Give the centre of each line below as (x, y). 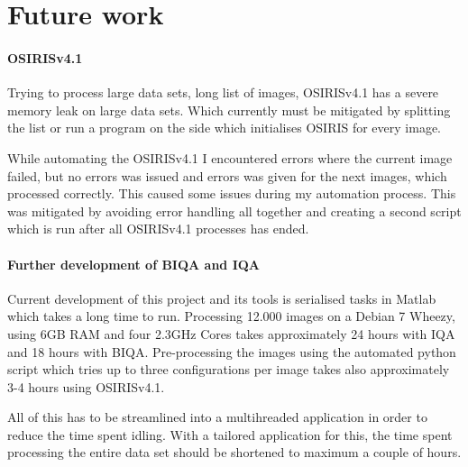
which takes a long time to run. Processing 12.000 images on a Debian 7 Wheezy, (231, 316)
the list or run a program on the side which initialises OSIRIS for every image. (225, 128)
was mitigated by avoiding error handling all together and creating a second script (234, 211)
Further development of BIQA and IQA (134, 264)
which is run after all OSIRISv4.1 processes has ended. (158, 229)
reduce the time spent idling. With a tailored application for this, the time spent (230, 434)
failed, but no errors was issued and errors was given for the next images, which (227, 175)
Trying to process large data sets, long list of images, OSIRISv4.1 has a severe (223, 92)
